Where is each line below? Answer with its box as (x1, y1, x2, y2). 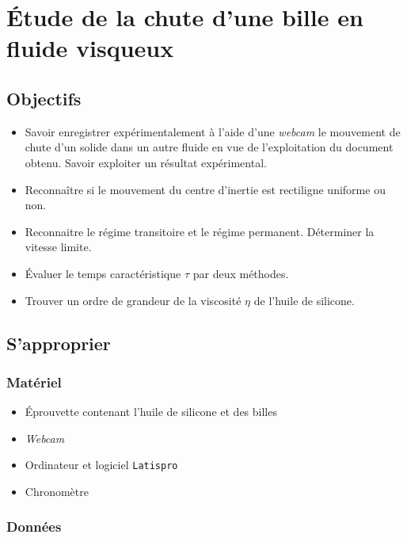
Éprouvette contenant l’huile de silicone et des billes (25, 403, 277, 420)
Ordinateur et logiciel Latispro (25, 456, 178, 473)
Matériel (6, 372, 62, 391)
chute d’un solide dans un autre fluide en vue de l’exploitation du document (25, 139, 394, 155)
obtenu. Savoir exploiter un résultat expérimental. (25, 154, 267, 170)
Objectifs (6, 86, 82, 110)
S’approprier (6, 330, 111, 355)
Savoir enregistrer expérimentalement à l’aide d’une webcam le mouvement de (25, 123, 401, 139)
